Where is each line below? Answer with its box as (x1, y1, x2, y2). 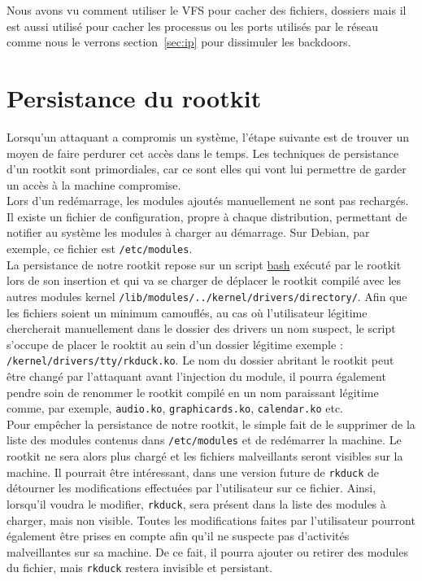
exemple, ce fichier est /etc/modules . (7, 240, 193, 257)
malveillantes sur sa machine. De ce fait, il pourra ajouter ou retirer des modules (7, 543, 408, 560)
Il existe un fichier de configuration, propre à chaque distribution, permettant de (7, 207, 407, 225)
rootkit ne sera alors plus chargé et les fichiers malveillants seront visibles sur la (7, 448, 403, 465)
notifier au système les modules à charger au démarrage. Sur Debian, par (7, 224, 370, 241)
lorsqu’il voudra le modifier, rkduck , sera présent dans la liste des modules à (7, 495, 386, 512)
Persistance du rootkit (7, 81, 262, 114)
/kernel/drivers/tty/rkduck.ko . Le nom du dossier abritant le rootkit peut (7, 352, 394, 369)
